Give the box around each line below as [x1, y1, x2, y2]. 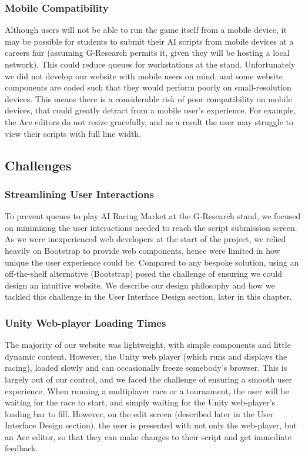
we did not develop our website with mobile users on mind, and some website [5, 69, 283, 82]
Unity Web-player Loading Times [5, 315, 166, 330]
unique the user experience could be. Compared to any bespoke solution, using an [5, 256, 299, 268]
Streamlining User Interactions [5, 186, 154, 201]
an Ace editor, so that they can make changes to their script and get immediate [5, 430, 291, 442]
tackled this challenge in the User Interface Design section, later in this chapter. [5, 290, 292, 303]
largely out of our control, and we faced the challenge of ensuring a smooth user [5, 373, 292, 385]
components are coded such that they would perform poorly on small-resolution [5, 81, 291, 93]
